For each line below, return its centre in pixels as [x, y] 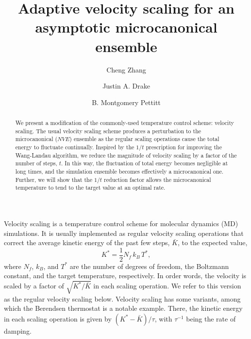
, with [163, 318]
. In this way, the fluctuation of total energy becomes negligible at [145, 163]
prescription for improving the [184, 147]
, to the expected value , [212, 242]
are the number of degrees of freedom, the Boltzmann [149, 266]
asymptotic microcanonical [126, 27]
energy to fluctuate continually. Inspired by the [75, 147]
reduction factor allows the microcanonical [158, 179]
